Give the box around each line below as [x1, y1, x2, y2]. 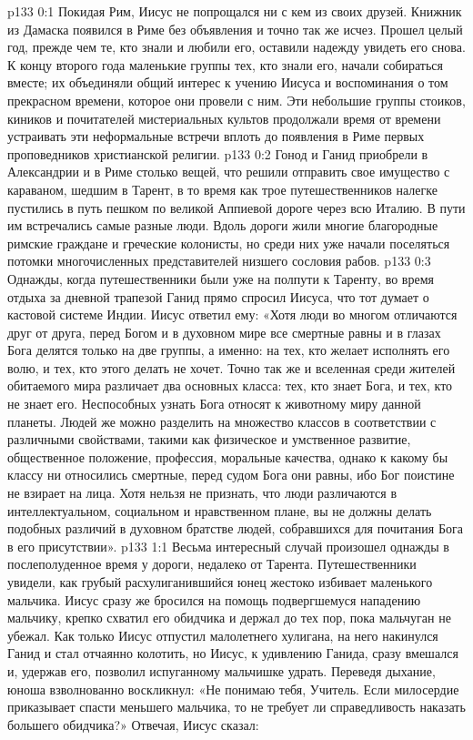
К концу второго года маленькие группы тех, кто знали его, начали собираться [7, 55, 444, 74]
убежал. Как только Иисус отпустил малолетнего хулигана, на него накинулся [7, 625, 438, 644]
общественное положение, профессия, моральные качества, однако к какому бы [7, 447, 448, 466]
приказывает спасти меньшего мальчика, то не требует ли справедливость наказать [7, 697, 466, 716]
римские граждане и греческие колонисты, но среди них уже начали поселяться [7, 233, 450, 252]
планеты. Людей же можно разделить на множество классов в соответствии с [7, 411, 437, 431]
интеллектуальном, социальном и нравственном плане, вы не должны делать [7, 501, 432, 520]
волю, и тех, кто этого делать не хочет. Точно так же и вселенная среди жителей [7, 358, 456, 377]
